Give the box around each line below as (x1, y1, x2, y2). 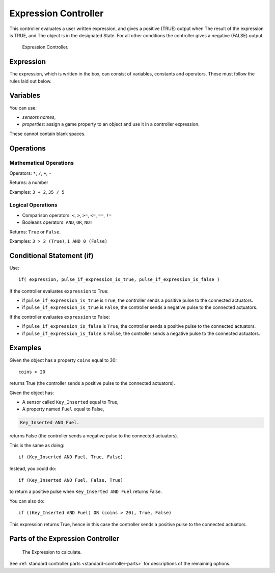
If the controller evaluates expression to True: (9, 288, 109, 294)
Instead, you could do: (9, 465, 57, 472)
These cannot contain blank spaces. (9, 131, 86, 137)
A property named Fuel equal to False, (22, 406, 104, 412)
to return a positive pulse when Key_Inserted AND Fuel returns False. (9, 488, 162, 494)
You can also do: (9, 498, 45, 504)
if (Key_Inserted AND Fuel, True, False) (18, 454, 123, 460)
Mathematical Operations (9, 160, 74, 167)
